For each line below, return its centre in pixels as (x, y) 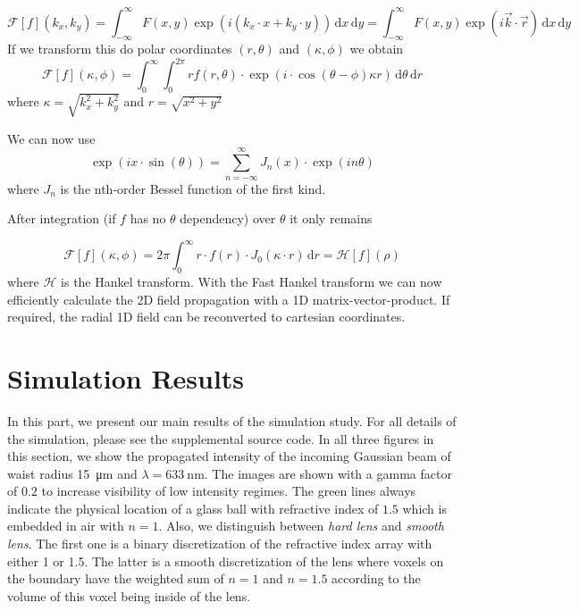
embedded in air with (66, 526)
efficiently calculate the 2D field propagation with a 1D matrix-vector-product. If (229, 299)
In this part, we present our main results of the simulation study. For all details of (232, 420)
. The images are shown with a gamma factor (328, 473)
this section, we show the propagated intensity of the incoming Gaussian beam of (229, 456)
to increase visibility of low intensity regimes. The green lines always (229, 491)
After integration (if (62, 218)
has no (148, 218)
